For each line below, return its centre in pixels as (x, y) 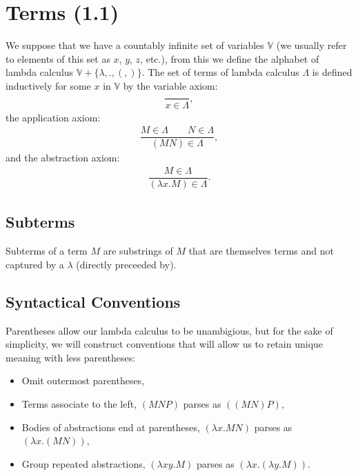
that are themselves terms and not (261, 251)
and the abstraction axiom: (63, 158)
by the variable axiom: (170, 85)
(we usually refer (311, 45)
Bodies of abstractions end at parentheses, (111, 427)
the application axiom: (53, 117)
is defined (332, 72)
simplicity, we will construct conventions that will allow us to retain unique (165, 344)
